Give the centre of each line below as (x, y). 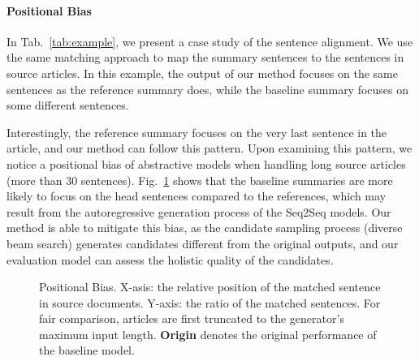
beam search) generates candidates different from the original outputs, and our (203, 243)
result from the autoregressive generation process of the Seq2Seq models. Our (199, 211)
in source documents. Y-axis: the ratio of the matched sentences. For (210, 302)
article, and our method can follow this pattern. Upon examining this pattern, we (209, 148)
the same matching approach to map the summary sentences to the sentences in (205, 57)
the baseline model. (87, 350)
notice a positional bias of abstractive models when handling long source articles (206, 163)
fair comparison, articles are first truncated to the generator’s (192, 318)
